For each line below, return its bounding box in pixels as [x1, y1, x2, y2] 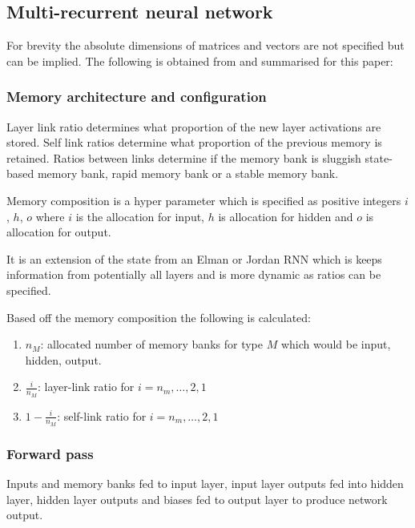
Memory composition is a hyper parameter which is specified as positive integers [6, 191, 401, 208]
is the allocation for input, [75, 208, 205, 224]
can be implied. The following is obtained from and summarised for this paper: [6, 52, 393, 69]
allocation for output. [6, 224, 111, 240]
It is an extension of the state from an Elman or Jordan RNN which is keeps [6, 250, 382, 267]
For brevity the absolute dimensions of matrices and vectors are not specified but [6, 37, 405, 54]
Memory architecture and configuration [6, 87, 267, 107]
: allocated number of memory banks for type [40, 336, 263, 353]
